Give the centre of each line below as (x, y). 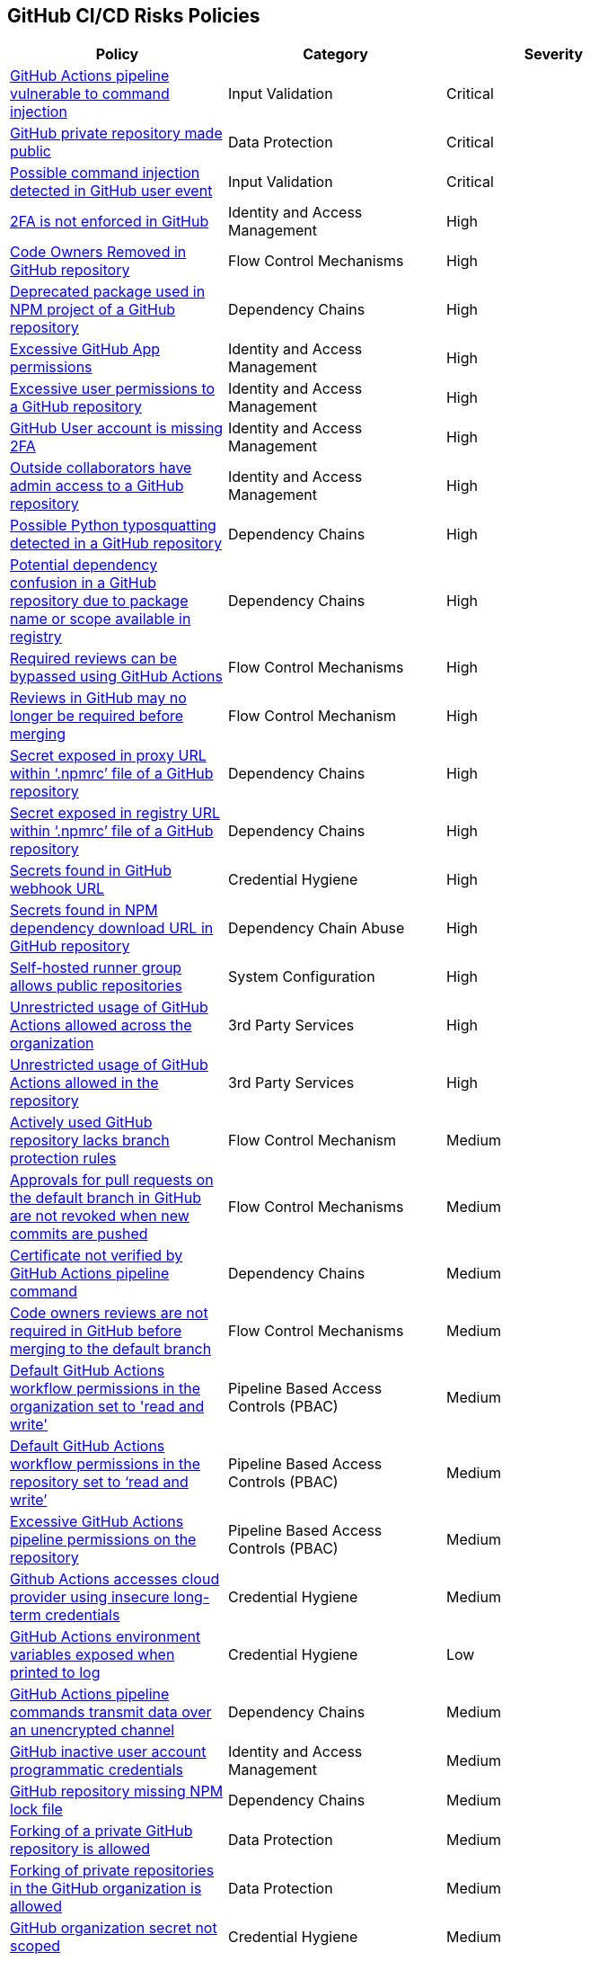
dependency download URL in (112, 928)
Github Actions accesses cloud (115, 1579)
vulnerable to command (90, 94)
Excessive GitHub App (85, 349)
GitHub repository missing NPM (117, 1792)
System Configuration (301, 977)
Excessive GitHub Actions (97, 1522)
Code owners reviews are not (109, 1313)
